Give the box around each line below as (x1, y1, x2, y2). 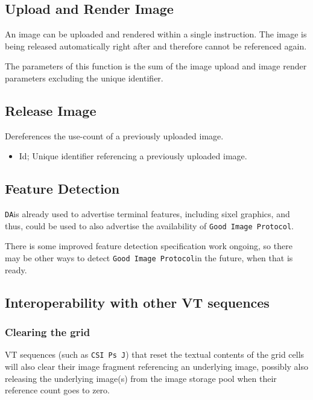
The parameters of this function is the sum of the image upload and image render (5, 60, 307, 72)
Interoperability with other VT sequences (5, 293, 270, 311)
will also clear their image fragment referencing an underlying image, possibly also (5, 360, 308, 372)
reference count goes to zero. (5, 384, 110, 396)
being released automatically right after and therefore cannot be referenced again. (5, 39, 307, 52)
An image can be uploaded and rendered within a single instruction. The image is (5, 28, 307, 40)
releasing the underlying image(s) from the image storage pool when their (5, 372, 277, 384)
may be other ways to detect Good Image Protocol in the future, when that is (5, 252, 293, 264)
